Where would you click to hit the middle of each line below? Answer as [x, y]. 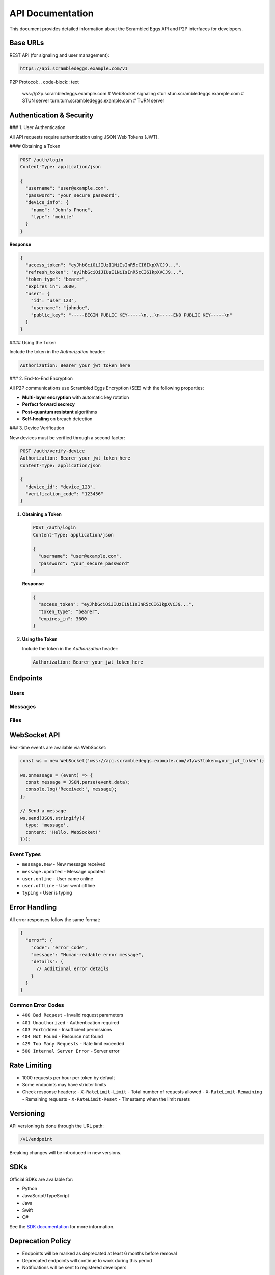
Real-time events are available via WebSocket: [58, 747]
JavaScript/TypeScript [46, 1195]
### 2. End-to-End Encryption [41, 378]
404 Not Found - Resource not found [63, 1037]
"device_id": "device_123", [61, 487]
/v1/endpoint [36, 1139]
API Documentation [51, 13]
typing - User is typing [47, 893]
